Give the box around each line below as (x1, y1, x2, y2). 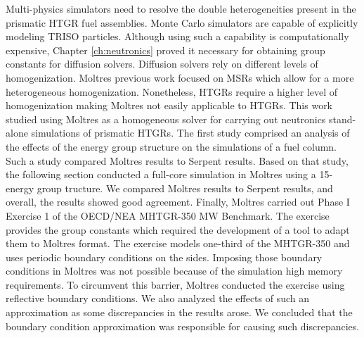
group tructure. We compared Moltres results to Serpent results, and (37, 180, 333, 195)
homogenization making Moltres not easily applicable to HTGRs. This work (6, 98, 333, 113)
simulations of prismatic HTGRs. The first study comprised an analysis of (31, 125, 350, 140)
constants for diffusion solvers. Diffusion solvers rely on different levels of (6, 56, 318, 71)
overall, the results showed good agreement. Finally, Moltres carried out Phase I (6, 194, 350, 209)
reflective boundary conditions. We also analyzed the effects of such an (6, 291, 310, 306)
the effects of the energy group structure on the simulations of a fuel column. (6, 139, 337, 154)
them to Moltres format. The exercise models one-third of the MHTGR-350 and (6, 236, 350, 251)
